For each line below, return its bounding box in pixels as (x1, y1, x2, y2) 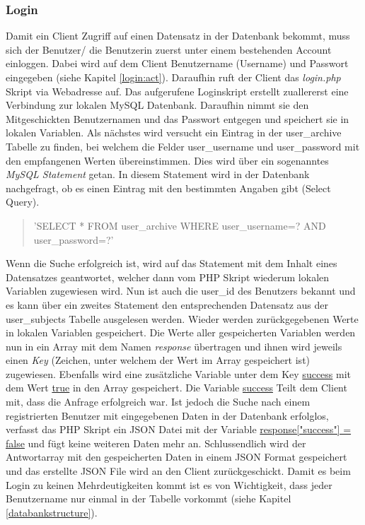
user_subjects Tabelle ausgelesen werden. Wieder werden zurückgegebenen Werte (6, 311, 359, 326)
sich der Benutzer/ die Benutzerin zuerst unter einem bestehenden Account (6, 42, 332, 57)
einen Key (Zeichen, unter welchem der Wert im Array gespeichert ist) (6, 353, 311, 367)
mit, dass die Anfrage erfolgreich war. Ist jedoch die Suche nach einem (6, 394, 311, 409)
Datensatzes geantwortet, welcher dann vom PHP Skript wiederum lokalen (6, 269, 330, 284)
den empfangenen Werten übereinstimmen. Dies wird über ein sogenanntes (6, 153, 329, 167)
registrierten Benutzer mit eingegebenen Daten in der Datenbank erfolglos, (6, 408, 329, 423)
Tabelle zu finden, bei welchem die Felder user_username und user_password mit (6, 138, 360, 153)
